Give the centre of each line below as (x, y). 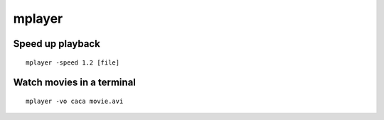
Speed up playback (57, 44)
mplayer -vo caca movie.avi (75, 101)
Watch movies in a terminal (75, 83)
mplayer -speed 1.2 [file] (73, 62)
